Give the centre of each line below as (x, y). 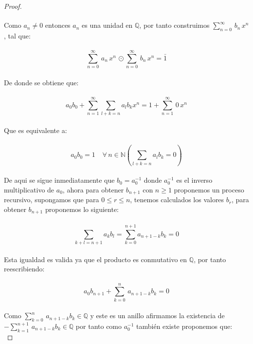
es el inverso (194, 180)
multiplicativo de (29, 189)
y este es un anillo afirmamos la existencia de (157, 315)
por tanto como (99, 326)
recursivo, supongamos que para (52, 200)
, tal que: (17, 35)
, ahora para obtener (93, 189)
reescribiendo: (24, 269)
